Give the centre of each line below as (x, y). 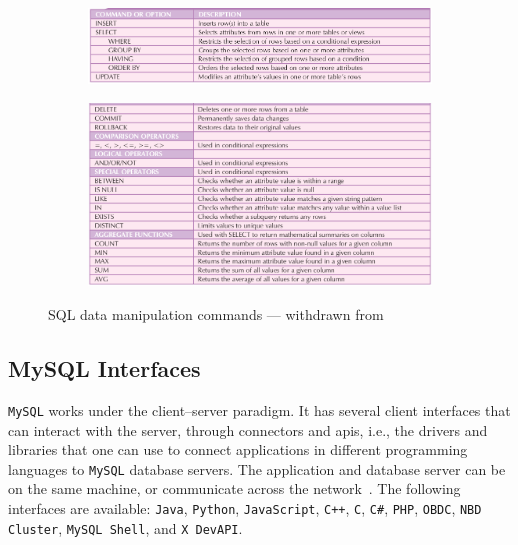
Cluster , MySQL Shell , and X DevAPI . (125, 527)
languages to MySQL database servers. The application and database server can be (257, 468)
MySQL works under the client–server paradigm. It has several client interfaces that (259, 409)
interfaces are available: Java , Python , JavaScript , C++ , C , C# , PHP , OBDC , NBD (245, 507)
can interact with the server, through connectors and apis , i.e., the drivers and (248, 429)
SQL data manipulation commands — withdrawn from (216, 314)
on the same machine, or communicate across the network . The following (234, 488)
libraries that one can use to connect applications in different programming (238, 449)
